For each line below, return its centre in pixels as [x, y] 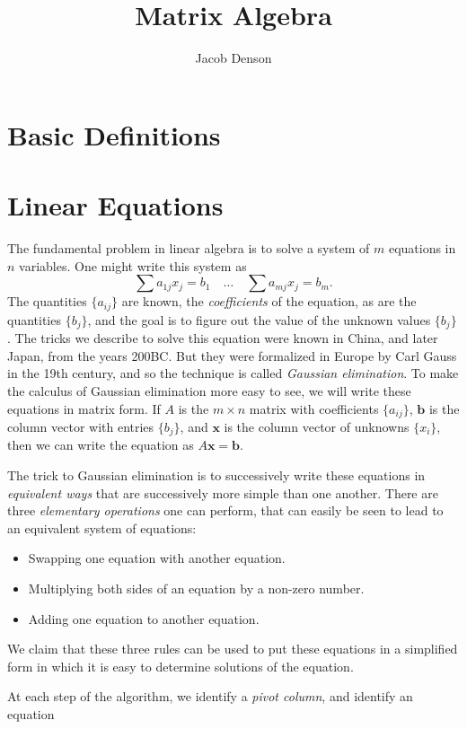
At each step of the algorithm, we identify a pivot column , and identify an [210, 696]
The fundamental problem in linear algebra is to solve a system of [189, 248]
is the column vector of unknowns [317, 426]
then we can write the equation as [101, 445]
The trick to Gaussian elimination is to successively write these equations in [216, 475]
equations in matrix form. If [84, 408]
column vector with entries [81, 426]
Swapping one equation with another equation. [157, 558]
